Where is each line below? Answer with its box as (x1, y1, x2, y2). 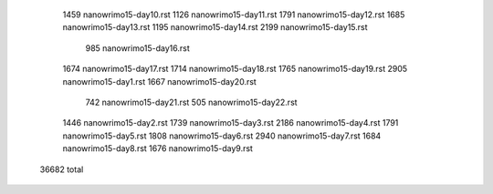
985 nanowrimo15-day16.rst (85, 42, 191, 54)
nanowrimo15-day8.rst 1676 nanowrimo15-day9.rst (62, 143, 253, 154)
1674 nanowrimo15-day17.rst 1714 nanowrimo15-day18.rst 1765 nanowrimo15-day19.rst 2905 (62, 64, 408, 75)
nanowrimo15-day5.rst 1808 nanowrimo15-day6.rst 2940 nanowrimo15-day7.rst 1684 (62, 130, 382, 141)
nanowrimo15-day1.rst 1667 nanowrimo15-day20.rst (62, 76, 257, 87)
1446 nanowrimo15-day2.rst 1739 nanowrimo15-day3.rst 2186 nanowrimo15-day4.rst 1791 (62, 117, 399, 128)
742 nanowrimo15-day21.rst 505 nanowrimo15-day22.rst (85, 97, 298, 107)
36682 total (39, 164, 84, 175)
